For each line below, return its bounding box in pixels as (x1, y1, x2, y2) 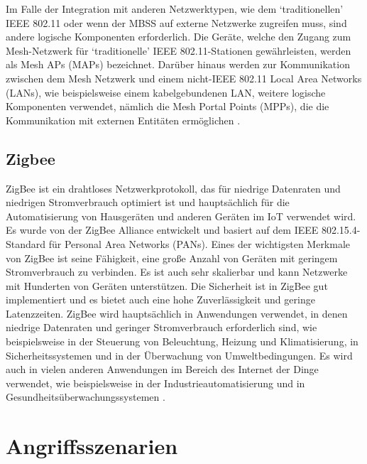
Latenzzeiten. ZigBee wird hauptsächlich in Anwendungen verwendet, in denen (6, 306, 348, 320)
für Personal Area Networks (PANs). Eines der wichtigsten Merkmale (48, 236, 351, 251)
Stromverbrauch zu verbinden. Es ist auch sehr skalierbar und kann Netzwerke (6, 264, 348, 279)
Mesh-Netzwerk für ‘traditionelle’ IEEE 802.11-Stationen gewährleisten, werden (6, 43, 351, 58)
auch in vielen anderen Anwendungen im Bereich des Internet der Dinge (6, 362, 319, 377)
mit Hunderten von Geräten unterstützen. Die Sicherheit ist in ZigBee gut (6, 278, 328, 293)
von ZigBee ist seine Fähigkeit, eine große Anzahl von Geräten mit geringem (6, 250, 338, 265)
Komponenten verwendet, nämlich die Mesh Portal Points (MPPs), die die (6, 99, 329, 114)
